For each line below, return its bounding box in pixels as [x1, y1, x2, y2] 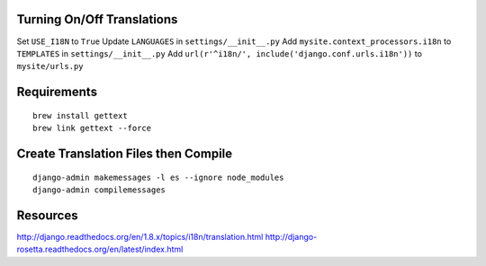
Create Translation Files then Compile [16, 146, 233, 161]
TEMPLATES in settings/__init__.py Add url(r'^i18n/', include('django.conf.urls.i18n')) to [16, 48, 423, 58]
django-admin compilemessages [32, 184, 166, 195]
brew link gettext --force [32, 123, 152, 134]
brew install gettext [32, 111, 128, 120]
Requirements [16, 84, 98, 100]
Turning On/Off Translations [16, 12, 178, 27]
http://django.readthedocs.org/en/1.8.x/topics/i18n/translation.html [16, 231, 264, 242]
